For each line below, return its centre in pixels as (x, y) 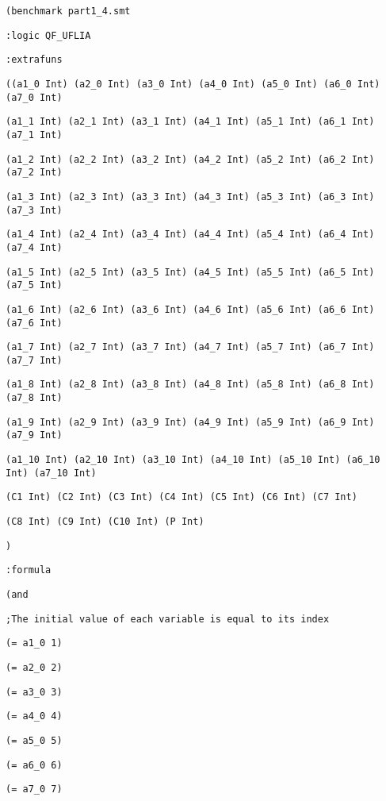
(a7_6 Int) (34, 323)
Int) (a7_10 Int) (51, 473)
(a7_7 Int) (34, 360)
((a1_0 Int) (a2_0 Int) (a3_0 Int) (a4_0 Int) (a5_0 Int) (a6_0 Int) (193, 84)
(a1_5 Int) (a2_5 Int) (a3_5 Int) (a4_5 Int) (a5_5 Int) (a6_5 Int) (190, 272)
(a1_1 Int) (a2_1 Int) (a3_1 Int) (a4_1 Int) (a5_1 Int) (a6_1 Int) (190, 122)
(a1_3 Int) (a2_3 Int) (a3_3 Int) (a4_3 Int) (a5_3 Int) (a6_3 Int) (190, 196)
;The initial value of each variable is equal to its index (168, 619)
